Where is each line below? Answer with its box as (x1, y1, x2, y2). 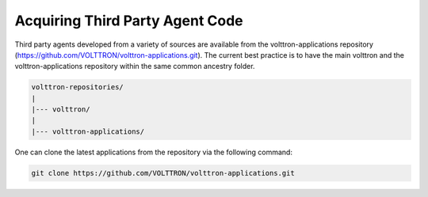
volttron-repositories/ (31, 83, 124, 92)
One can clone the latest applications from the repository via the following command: (14, 147, 293, 157)
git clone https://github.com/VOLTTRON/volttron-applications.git (31, 169, 295, 177)
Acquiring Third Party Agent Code (14, 12, 243, 29)
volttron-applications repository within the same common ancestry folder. (14, 62, 255, 71)
